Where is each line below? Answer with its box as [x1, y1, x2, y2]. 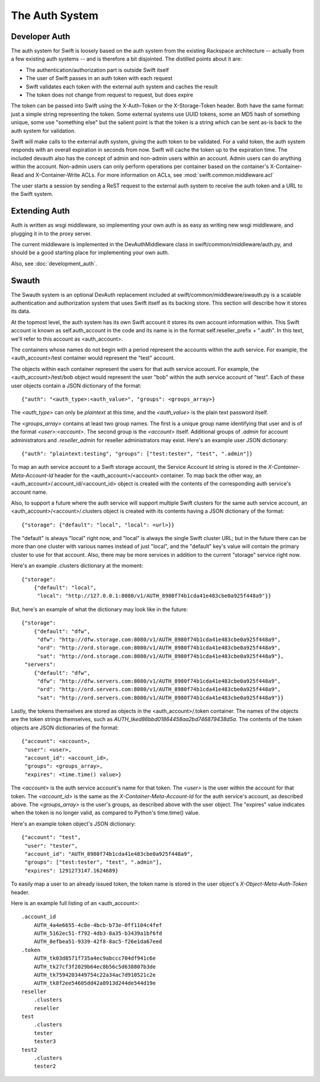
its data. [11, 307, 31, 315]
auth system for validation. [11, 127, 76, 134]
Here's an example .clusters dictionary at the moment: [11, 562, 143, 569]
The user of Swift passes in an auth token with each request [25, 75, 173, 82]
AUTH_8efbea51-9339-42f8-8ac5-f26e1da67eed [33, 938, 162, 945]
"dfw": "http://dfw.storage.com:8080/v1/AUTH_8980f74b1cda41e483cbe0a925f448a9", [37, 636, 281, 643]
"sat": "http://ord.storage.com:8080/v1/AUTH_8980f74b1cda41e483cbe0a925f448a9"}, [37, 653, 284, 659]
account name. [11, 488, 47, 496]
